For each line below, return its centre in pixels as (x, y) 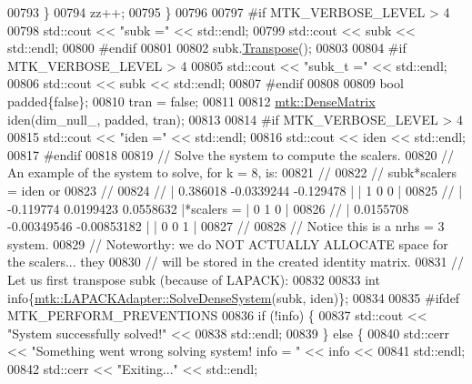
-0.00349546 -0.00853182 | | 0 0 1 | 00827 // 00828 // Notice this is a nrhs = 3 (226, 226)
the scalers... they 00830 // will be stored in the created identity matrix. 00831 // (236, 262)
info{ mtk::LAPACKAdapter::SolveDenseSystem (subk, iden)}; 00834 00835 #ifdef (234, 297)
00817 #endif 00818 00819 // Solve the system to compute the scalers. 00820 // (231, 154)
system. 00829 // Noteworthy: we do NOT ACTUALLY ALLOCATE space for (228, 243)
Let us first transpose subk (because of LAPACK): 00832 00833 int (194, 279)
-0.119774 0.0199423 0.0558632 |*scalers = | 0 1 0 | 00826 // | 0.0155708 (208, 208)
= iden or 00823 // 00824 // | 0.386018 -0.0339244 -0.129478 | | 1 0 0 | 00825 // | (235, 190)
